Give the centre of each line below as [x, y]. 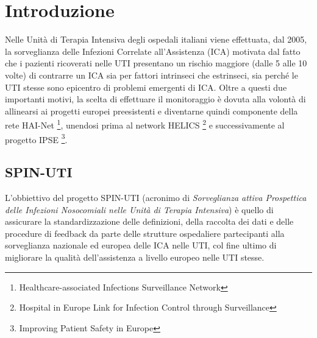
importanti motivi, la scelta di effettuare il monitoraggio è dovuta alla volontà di [155, 99]
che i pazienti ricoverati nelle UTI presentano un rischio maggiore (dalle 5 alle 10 [156, 63]
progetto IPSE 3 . [36, 138]
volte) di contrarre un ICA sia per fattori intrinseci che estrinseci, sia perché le [151, 75]
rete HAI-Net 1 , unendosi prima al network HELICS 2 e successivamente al [145, 124]
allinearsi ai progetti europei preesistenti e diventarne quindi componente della [151, 111]
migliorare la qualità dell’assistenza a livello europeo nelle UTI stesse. [135, 257]
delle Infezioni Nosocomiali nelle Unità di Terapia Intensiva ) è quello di [139, 209]
